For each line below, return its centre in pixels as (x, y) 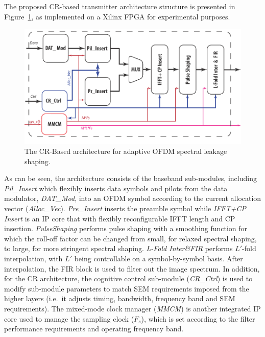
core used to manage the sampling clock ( (69, 318)
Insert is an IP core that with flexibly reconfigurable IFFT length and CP (120, 218)
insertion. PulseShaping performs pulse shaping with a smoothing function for (126, 228)
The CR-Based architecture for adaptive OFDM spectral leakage (126, 151)
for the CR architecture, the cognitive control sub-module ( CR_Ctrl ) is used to (128, 278)
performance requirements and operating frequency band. (94, 329)
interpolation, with (33, 258)
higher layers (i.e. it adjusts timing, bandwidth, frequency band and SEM (120, 298)
